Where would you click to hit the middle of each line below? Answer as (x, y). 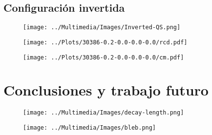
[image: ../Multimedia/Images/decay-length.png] (104, 113)
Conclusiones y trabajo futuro (106, 90)
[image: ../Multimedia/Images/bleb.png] (90, 127)
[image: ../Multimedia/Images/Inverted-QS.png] (102, 28)
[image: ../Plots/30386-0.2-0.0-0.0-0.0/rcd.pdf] (105, 42)
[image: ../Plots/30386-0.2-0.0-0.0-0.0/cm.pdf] (104, 57)
